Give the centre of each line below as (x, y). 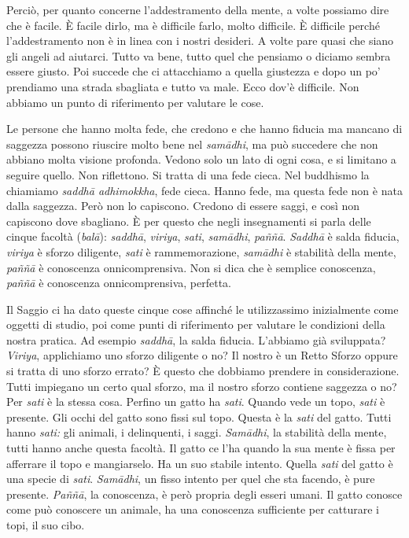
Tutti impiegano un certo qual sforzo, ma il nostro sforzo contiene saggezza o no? (202, 386)
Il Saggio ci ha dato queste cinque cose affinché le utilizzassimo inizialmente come (203, 309)
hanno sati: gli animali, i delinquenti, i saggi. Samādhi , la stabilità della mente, (197, 432)
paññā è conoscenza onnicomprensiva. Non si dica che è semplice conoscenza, (191, 267)
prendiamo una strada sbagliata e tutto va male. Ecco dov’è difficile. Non (183, 86)
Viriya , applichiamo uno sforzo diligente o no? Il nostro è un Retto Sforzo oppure (202, 355)
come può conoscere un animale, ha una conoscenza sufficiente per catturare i (193, 509)
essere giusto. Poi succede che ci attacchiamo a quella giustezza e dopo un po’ (193, 71)
